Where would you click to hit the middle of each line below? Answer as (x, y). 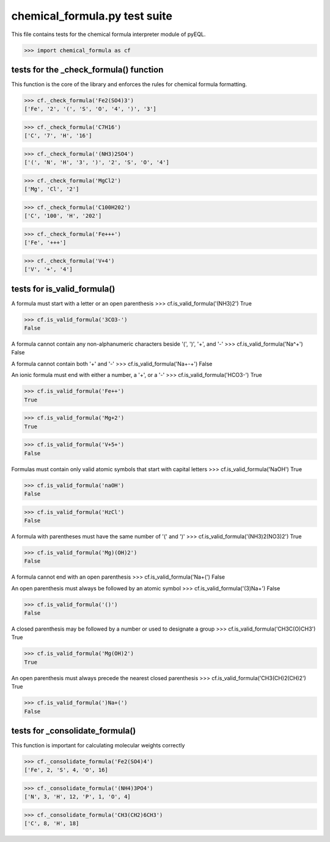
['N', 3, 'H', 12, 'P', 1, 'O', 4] (77, 797)
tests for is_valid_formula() (63, 289)
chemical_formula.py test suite (92, 16)
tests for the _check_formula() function (87, 69)
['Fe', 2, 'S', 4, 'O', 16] (66, 770)
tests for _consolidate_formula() (74, 730)
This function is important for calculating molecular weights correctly (98, 745)
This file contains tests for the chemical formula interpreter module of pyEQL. (108, 34)
